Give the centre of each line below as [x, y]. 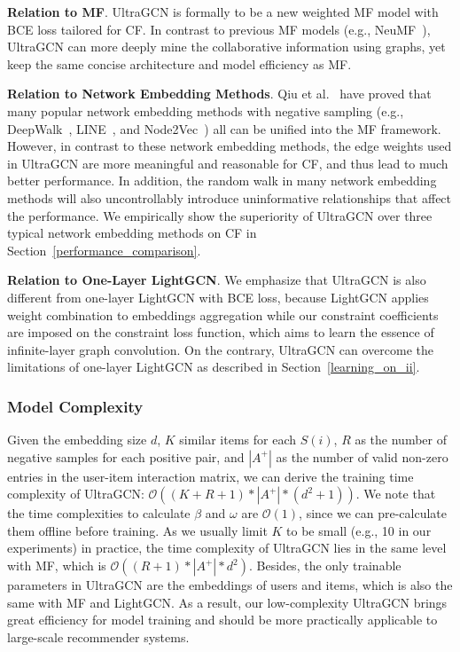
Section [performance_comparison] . [104, 250]
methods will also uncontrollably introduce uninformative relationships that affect [230, 197]
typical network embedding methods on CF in [132, 233]
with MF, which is [57, 566]
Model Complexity [75, 406]
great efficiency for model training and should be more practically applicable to [222, 620]
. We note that [396, 494]
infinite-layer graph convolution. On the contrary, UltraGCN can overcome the [221, 349]
